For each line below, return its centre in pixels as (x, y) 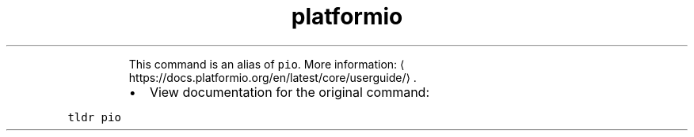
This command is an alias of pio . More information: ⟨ (267, 64)
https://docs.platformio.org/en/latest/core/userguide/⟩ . (273, 77)
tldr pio (94, 117)
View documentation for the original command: (290, 92)
